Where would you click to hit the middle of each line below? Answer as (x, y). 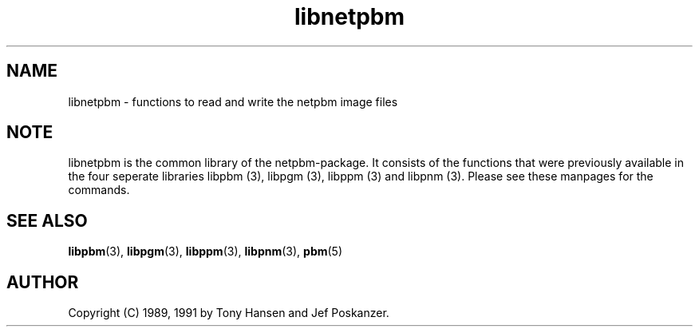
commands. (99, 190)
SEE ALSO (47, 220)
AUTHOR (43, 282)
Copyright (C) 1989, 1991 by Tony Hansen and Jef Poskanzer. (229, 313)
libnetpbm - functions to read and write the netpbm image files (233, 101)
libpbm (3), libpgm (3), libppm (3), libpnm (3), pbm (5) (205, 252)
